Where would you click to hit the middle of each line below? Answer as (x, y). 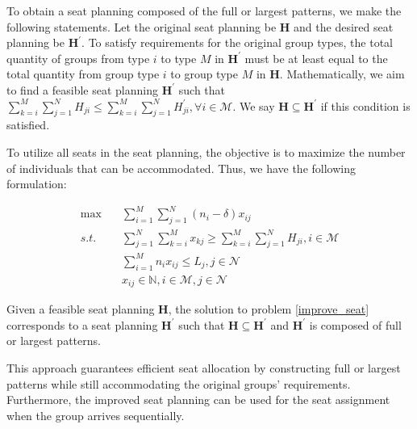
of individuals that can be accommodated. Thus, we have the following (181, 168)
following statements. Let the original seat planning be (142, 26)
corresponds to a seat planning (82, 324)
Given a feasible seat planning (81, 309)
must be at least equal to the (316, 58)
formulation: (37, 184)
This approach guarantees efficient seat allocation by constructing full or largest (204, 367)
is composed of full (355, 324)
